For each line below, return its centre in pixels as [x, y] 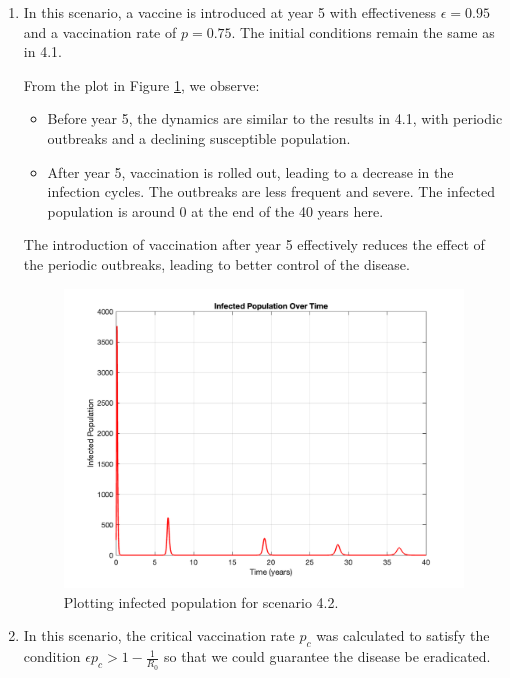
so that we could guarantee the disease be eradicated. [327, 656]
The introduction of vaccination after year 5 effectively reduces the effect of [254, 244]
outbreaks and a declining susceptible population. [199, 137]
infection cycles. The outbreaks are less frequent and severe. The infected [271, 191]
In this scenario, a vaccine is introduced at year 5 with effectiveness [230, 12]
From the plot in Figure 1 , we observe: [141, 84]
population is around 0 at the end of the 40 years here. [215, 210]
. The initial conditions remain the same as [363, 31]
